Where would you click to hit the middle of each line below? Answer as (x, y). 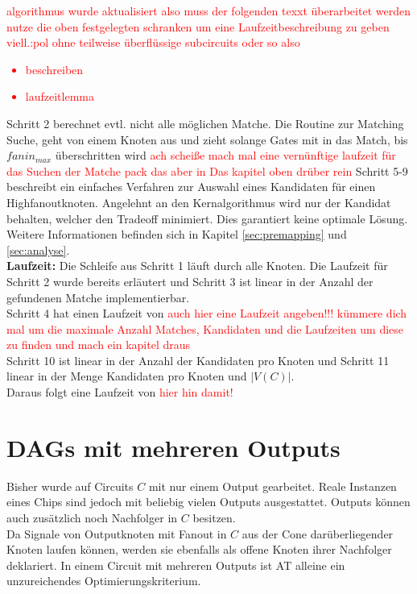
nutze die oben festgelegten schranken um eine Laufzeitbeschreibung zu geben (198, 26)
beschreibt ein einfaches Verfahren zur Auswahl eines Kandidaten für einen (191, 187)
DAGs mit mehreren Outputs (173, 447)
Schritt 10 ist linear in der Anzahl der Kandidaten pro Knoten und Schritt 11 (198, 360)
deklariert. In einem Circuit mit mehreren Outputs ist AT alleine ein (176, 565)
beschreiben (54, 69)
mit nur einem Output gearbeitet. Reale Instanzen (272, 486)
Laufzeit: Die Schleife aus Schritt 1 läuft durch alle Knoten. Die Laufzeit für (197, 266)
